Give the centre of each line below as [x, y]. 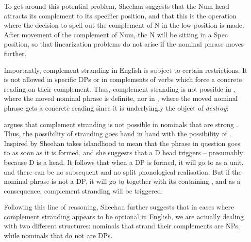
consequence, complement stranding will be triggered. [84, 190]
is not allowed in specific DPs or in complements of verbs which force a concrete [123, 79]
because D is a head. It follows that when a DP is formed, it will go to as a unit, [124, 162]
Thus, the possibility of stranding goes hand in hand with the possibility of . [118, 134]
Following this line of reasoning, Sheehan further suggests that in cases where [119, 207]
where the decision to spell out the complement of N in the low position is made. [124, 25]
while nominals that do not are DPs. [58, 235]
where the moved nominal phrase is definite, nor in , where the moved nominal [121, 98]
